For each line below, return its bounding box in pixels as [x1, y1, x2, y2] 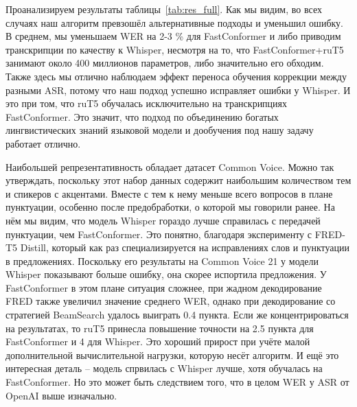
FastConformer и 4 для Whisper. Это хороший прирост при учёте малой [5, 334, 310, 349]
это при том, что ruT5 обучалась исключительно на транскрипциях [5, 96, 288, 111]
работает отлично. [5, 136, 81, 150]
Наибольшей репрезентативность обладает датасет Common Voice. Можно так [5, 159, 334, 174]
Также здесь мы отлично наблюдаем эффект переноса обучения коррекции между [5, 69, 347, 83]
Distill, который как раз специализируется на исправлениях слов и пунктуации [20, 240, 349, 255]
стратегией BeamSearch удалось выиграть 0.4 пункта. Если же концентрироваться [5, 307, 349, 322]
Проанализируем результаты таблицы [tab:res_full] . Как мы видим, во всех [5, 2, 322, 16]
